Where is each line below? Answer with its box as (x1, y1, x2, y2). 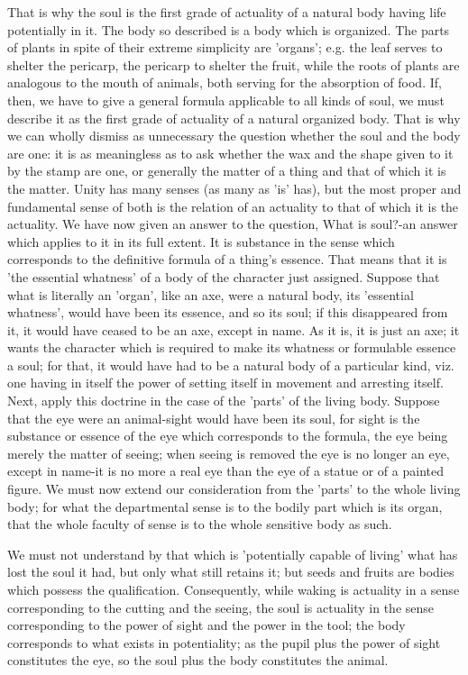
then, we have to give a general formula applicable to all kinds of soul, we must (7, 90, 445, 109)
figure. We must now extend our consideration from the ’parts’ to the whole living (7, 479, 461, 498)
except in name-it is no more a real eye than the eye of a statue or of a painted (7, 461, 444, 480)
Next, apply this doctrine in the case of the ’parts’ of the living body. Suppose (7, 391, 440, 410)
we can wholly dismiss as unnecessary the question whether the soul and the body (7, 126, 461, 145)
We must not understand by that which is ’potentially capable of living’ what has (7, 544, 458, 563)
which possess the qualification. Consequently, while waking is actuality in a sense (7, 580, 460, 598)
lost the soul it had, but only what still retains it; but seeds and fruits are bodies (7, 562, 454, 581)
